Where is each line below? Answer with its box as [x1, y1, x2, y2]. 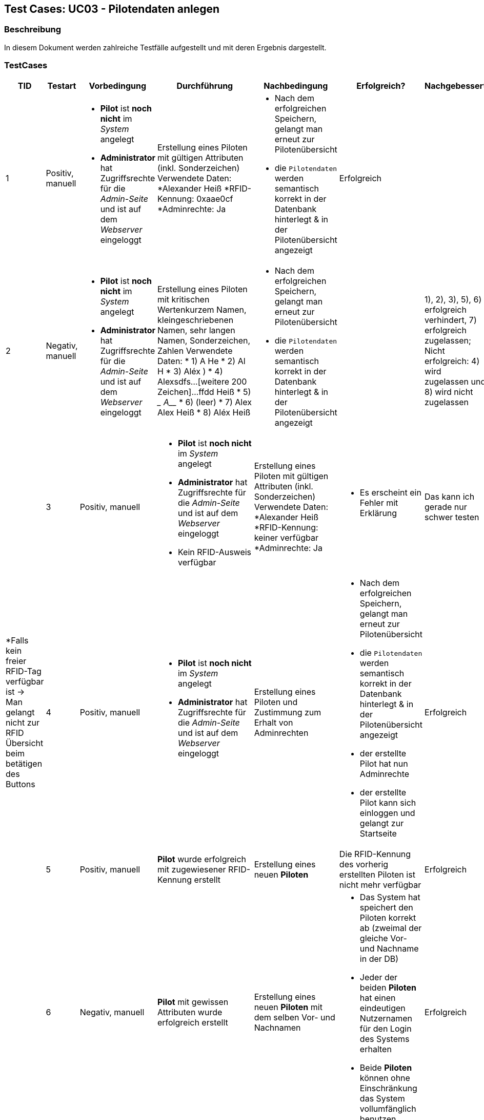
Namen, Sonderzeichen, [157, 335, 251, 346]
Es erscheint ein [359, 487, 421, 498]
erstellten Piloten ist [339, 869, 415, 880]
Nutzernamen [359, 1013, 413, 1023]
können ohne [359, 1072, 410, 1083]
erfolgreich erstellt [157, 1017, 228, 1028]
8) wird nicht [425, 386, 473, 397]
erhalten [359, 1043, 392, 1054]
